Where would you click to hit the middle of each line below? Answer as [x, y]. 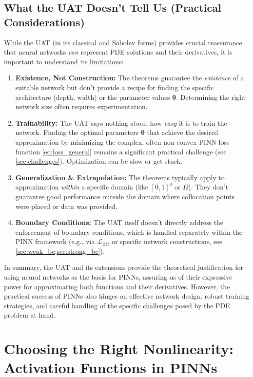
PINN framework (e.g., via [55, 241]
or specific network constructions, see [167, 241]
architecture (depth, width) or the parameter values [93, 97]
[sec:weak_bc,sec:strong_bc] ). [60, 251]
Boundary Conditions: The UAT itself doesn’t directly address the [119, 222]
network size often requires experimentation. [81, 106]
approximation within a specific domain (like [82, 187]
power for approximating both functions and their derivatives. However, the [117, 286]
